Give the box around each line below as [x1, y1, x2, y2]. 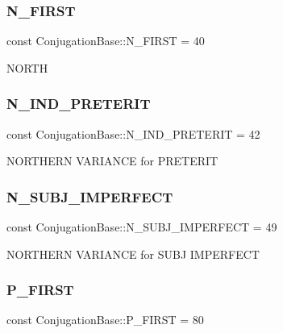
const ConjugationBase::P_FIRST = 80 [6, 311, 204, 328]
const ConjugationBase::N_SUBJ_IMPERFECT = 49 [6, 219, 277, 235]
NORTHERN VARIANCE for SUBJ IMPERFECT [6, 245, 260, 262]
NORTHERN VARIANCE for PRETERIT [6, 152, 218, 169]
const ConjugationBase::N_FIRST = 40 [6, 32, 205, 49]
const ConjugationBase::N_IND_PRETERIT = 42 [6, 125, 260, 142]
